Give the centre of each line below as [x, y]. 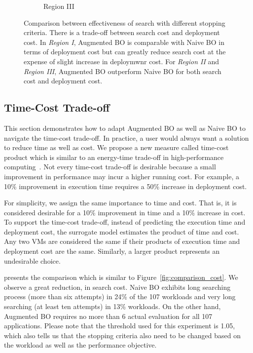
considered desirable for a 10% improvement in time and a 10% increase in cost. [125, 212]
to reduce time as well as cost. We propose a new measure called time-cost [116, 147]
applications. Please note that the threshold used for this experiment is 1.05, [120, 326]
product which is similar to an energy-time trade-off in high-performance [114, 157]
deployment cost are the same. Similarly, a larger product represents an [112, 251]
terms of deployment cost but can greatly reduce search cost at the [125, 52]
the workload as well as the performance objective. [80, 345]
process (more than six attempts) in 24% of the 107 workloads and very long [120, 296]
